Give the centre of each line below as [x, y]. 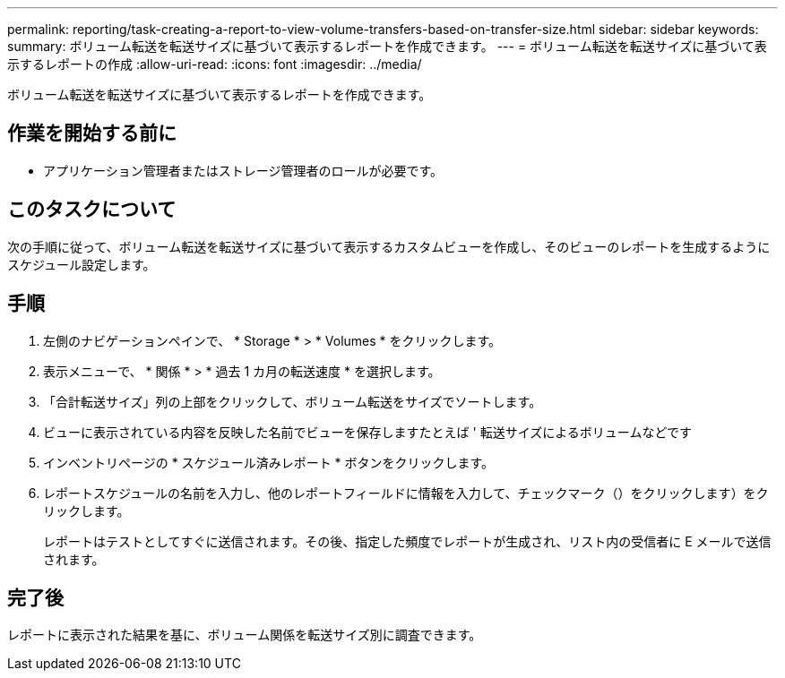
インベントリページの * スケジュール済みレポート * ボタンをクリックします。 [269, 462]
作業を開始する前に [92, 133]
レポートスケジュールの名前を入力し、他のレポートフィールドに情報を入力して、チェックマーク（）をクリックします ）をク [406, 493]
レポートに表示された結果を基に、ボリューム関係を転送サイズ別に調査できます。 [245, 635]
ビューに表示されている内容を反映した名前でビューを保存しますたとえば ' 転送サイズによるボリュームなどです [368, 432]
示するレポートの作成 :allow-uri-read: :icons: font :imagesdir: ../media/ [215, 64]
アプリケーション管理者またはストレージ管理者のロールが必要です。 [243, 170]
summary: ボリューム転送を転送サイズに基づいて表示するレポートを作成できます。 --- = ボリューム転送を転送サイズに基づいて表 [387, 46]
